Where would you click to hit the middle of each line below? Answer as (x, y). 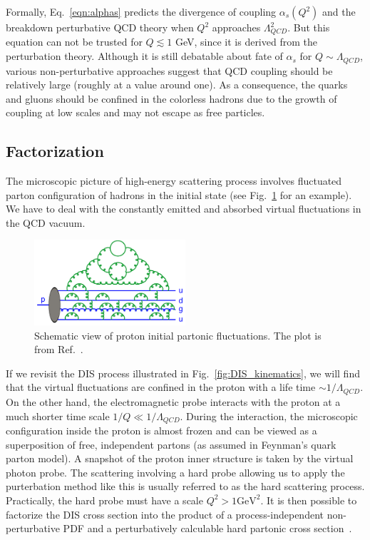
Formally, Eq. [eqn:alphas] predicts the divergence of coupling (141, 11)
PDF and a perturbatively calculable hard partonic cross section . (207, 528)
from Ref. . (59, 349)
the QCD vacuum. (46, 222)
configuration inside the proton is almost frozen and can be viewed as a (161, 430)
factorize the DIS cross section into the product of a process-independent (165, 514)
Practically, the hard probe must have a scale (104, 500)
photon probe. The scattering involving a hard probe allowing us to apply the (175, 472)
